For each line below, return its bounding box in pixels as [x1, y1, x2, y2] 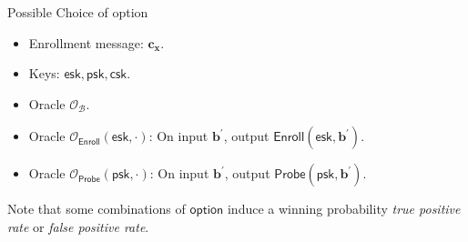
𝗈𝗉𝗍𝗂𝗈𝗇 [189, 204, 224, 217]
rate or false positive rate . [7, 217, 149, 236]
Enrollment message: [28, 33, 144, 52]
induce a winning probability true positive [227, 199, 461, 218]
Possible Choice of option [7, 3, 148, 21]
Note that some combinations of [7, 199, 186, 218]
